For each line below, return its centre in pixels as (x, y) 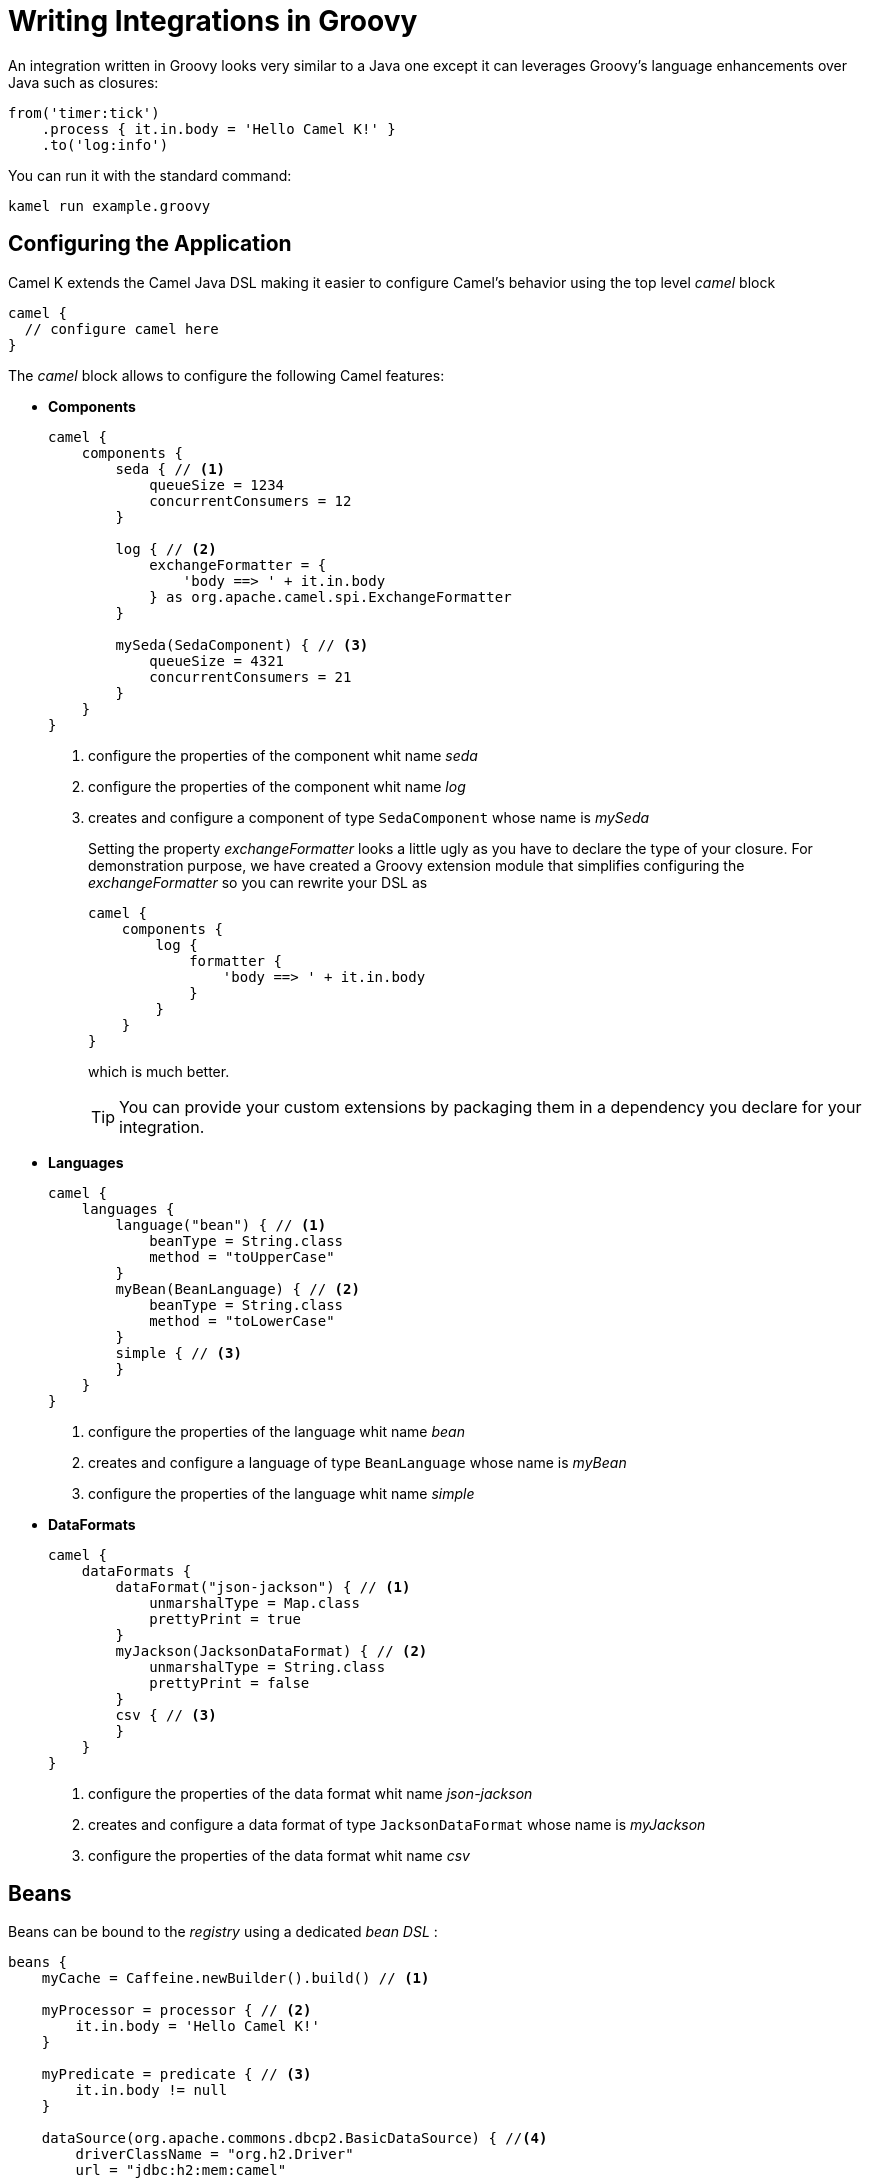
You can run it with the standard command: (150, 175)
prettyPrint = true (225, 1618)
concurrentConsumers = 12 (250, 500)
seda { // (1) (170, 468)
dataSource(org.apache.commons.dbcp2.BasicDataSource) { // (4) (294, 2138)
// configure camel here (121, 328)
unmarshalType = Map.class (254, 1602)
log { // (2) (166, 548)
